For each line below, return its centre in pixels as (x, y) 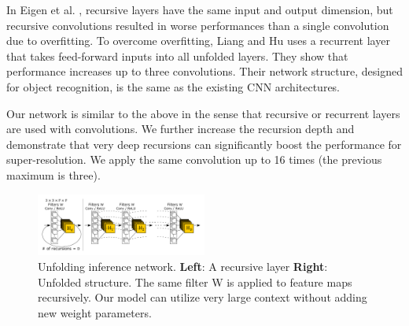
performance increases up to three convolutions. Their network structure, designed (204, 71)
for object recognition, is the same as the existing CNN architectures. (173, 86)
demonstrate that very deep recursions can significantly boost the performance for (204, 144)
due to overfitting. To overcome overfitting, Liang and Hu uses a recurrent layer (198, 41)
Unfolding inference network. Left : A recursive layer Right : (183, 266)
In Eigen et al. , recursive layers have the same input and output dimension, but (200, 9)
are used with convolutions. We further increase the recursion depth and (181, 129)
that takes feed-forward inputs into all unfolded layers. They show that (177, 56)
